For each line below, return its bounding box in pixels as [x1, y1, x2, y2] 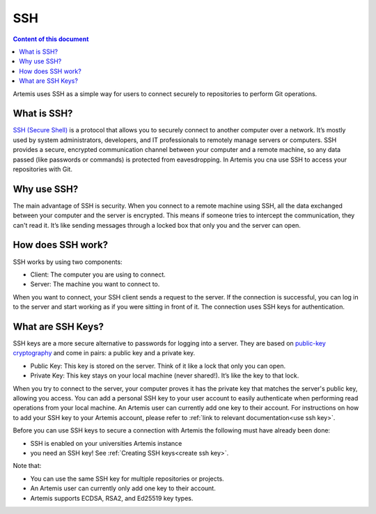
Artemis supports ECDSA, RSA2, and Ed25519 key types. [30, 494, 194, 502]
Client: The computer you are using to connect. [30, 270, 166, 279]
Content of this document [13, 35, 89, 43]
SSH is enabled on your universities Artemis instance [30, 439, 182, 447]
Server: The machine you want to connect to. [30, 280, 160, 288]
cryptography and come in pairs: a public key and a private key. [13, 349, 196, 357]
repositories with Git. [13, 164, 73, 173]
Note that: [13, 462, 42, 470]
